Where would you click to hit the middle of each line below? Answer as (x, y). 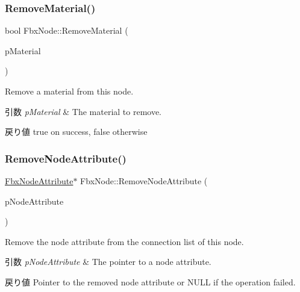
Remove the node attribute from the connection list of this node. (124, 241)
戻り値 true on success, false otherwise (76, 132)
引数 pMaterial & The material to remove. (83, 111)
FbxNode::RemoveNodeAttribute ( (144, 181)
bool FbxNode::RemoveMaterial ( (67, 30)
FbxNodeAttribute (39, 181)
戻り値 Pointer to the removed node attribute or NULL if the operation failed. (150, 281)
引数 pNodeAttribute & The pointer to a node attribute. (108, 262)
